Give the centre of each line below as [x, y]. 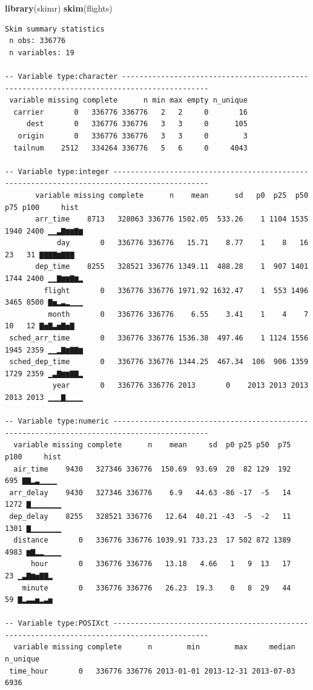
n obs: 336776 [38, 41]
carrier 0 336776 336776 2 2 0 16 [130, 112]
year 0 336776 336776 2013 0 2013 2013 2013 [180, 386]
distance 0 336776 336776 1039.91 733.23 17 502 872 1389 [152, 540]
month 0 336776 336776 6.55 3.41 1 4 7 [178, 314]
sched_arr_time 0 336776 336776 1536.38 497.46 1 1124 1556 [159, 338]
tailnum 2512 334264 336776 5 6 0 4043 [130, 148]
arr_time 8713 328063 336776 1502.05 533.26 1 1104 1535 [172, 219]
